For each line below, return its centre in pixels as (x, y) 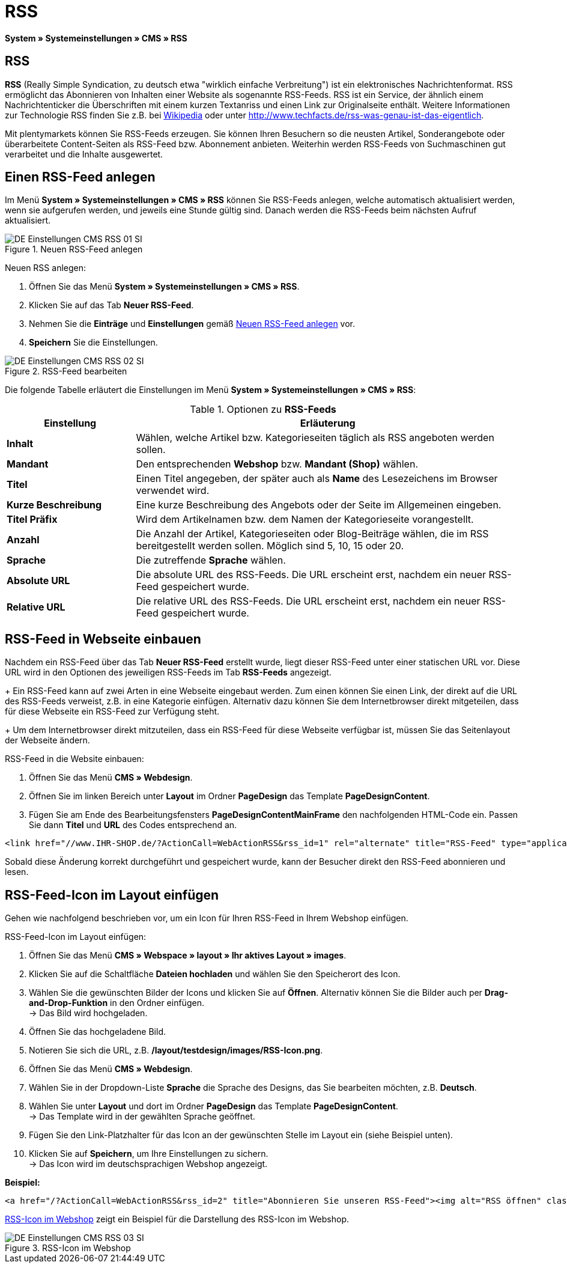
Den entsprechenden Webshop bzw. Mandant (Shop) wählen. (277, 464)
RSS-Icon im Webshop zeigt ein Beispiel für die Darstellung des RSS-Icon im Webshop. (177, 1219)
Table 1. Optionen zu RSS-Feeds (263, 410)
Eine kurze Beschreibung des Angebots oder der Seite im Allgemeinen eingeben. (319, 505)
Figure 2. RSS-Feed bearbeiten (66, 371)
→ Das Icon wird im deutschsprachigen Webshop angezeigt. (148, 1164)
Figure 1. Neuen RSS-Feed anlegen (74, 249)
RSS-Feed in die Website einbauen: (74, 759)
